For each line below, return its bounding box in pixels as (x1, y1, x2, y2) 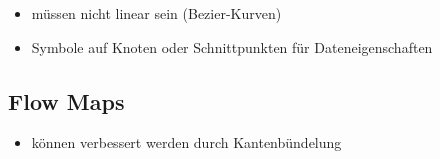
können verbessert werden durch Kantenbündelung (31, 132, 342, 153)
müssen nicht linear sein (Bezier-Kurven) (31, 3, 282, 23)
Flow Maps (8, 85, 125, 116)
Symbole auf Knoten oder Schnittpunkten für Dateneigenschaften (31, 36, 433, 57)
